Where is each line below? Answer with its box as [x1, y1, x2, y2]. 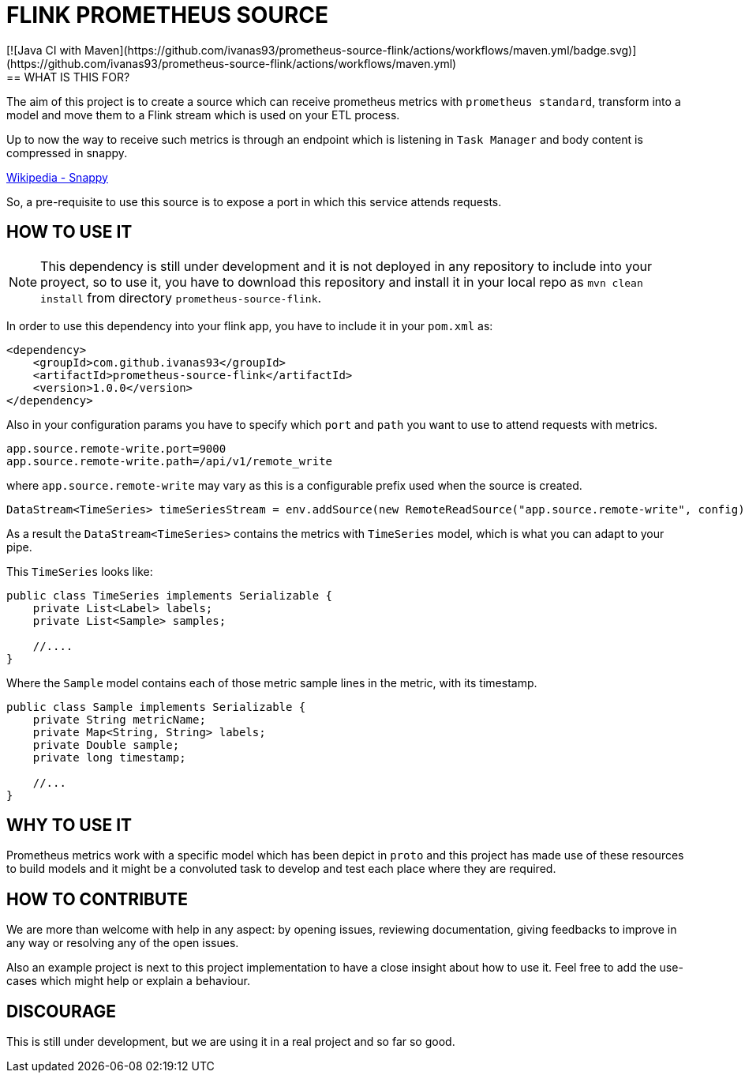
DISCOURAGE [6, 1001, 117, 1021]
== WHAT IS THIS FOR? [6, 70, 130, 84]
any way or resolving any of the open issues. [6, 936, 239, 950]
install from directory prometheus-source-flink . [40, 289, 322, 306]
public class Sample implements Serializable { [6, 700, 306, 713]
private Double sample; [32, 738, 180, 751]
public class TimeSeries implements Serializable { [6, 588, 333, 602]
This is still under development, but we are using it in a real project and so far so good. [6, 1035, 455, 1049]
